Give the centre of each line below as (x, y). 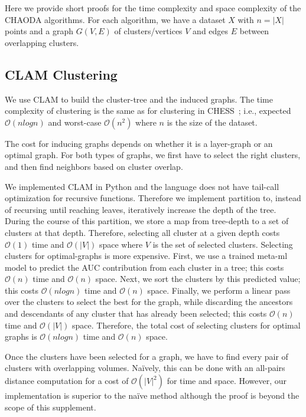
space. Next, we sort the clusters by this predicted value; (198, 279)
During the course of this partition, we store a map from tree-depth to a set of (147, 221)
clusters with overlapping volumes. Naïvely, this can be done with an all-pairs (145, 368)
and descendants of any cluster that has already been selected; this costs (136, 313)
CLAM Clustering (61, 74)
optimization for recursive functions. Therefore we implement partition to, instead (153, 198)
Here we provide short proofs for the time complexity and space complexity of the (153, 8)
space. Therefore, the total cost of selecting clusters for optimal (186, 325)
